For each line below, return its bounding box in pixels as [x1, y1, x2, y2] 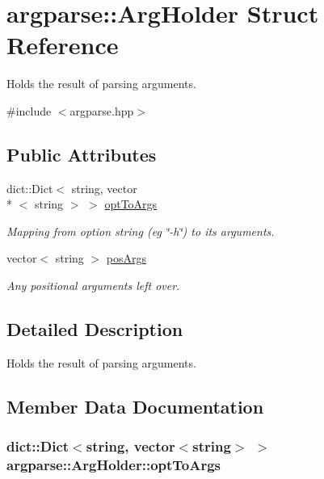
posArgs [106, 250, 147, 267]
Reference [6, 28, 119, 61]
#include [6, 102, 52, 119]
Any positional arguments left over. [6, 277, 180, 294]
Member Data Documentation [6, 393, 264, 418]
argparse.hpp [69, 102, 134, 119]
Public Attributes [6, 141, 157, 166]
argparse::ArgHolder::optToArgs [6, 455, 221, 475]
